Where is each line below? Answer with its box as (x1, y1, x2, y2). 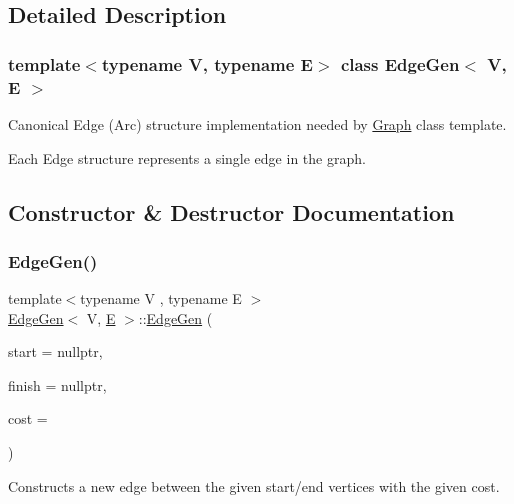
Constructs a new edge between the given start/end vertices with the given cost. (8, 475, 500, 496)
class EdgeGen (340, 51, 460, 76)
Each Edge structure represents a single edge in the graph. (8, 147, 366, 168)
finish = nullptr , (8, 374, 107, 395)
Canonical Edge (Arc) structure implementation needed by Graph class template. (8, 113, 507, 134)
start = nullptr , (8, 341, 103, 362)
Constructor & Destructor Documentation (8, 196, 455, 227)
